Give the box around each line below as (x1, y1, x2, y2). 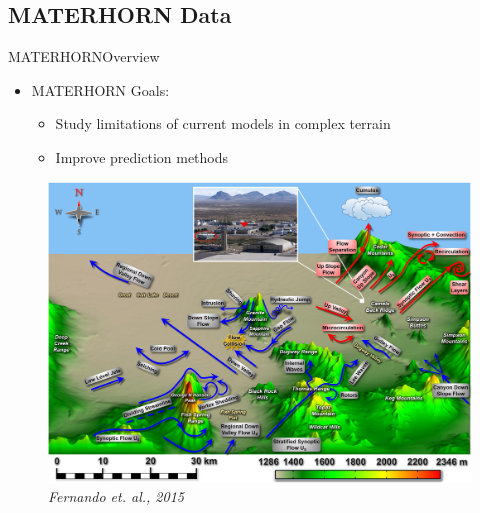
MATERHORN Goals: (31, 79, 170, 100)
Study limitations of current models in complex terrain (55, 113, 391, 134)
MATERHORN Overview (8, 46, 160, 67)
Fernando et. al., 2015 (48, 486, 184, 507)
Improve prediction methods (55, 146, 229, 167)
